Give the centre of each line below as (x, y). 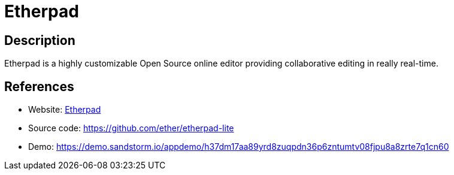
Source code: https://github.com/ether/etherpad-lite (131, 128)
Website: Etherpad (65, 110)
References (39, 86)
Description (40, 40)
